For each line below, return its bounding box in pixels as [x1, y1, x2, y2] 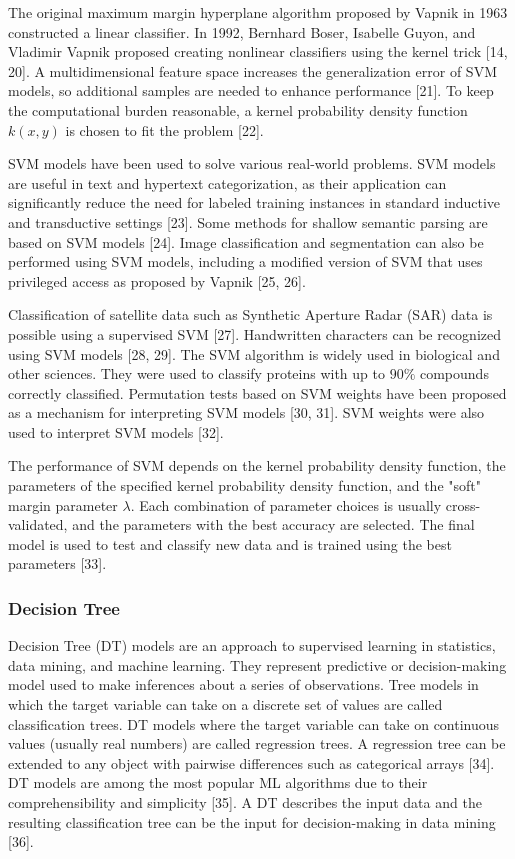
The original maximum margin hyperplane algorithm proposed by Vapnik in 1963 [8, 2, 508, 22]
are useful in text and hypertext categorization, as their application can [8, 172, 447, 193]
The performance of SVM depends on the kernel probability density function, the [8, 455, 506, 476]
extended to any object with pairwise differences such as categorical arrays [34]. [8, 752, 495, 773]
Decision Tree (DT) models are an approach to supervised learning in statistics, [8, 635, 496, 656]
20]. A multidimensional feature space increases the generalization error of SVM [8, 60, 497, 81]
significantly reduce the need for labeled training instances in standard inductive [8, 192, 501, 213]
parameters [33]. [8, 553, 107, 574]
